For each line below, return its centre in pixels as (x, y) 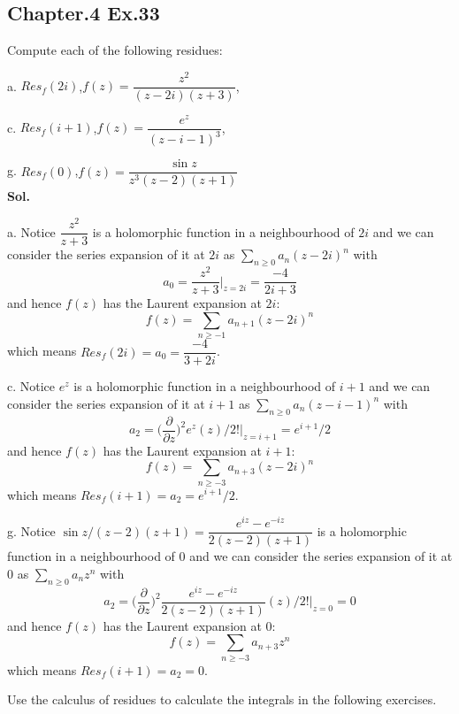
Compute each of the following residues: (115, 50)
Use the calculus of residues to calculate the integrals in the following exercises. (222, 699)
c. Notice (31, 386)
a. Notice (31, 231)
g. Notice (31, 530)
